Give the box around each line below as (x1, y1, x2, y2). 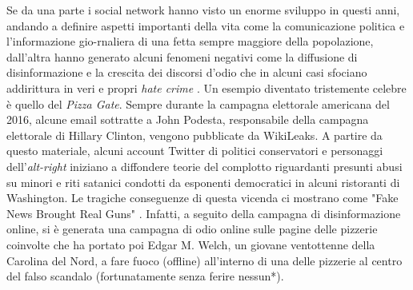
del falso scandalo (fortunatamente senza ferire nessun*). (6, 268, 284, 284)
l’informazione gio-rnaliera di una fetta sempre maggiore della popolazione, (6, 33, 374, 50)
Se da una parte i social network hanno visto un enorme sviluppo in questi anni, (6, 2, 400, 18)
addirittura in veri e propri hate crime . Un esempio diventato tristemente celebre (6, 79, 407, 96)
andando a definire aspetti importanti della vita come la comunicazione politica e (6, 17, 405, 34)
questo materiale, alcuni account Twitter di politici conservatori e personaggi (6, 142, 383, 159)
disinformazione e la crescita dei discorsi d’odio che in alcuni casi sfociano (6, 64, 367, 81)
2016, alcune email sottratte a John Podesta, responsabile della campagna (6, 111, 369, 128)
